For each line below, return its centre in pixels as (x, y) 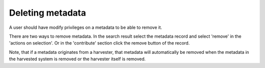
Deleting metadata (48, 13)
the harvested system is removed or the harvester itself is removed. (77, 59)
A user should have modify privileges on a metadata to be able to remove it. (86, 27)
